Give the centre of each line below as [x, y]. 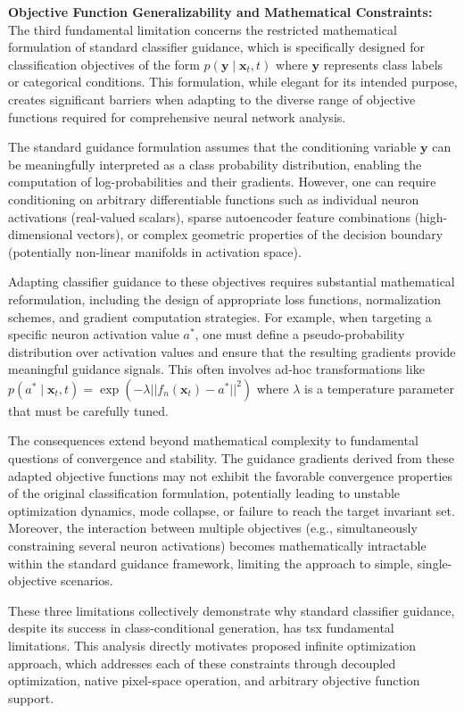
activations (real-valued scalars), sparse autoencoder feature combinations [209, 216]
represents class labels [383, 64]
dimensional [41, 234]
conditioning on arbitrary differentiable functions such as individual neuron [214, 199]
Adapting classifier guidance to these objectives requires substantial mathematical [232, 282]
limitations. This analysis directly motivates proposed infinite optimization [212, 645]
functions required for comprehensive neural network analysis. [177, 116]
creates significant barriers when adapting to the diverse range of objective [212, 99]
